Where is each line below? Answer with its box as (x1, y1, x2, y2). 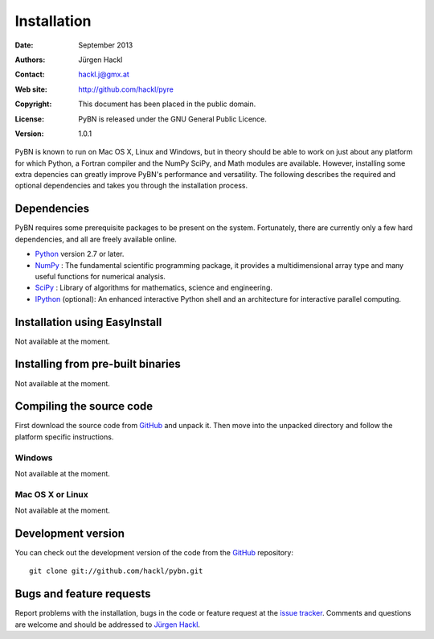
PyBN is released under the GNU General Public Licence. (78, 113, 267, 124)
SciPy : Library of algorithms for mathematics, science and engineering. (35, 282, 273, 293)
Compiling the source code (14, 399, 154, 414)
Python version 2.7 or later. (35, 249, 125, 259)
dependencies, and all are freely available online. (14, 234, 177, 244)
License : (14, 113, 44, 124)
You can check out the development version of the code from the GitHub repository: (14, 548, 293, 557)
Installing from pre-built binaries (14, 357, 181, 371)
